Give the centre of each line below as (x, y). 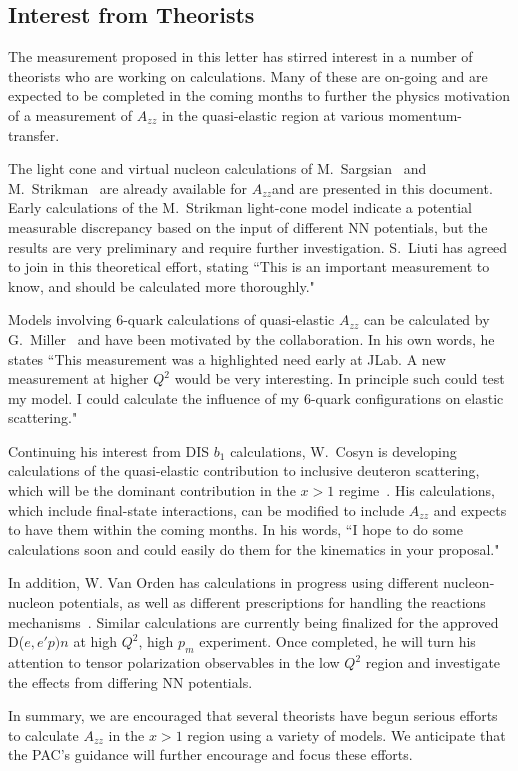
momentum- (425, 114)
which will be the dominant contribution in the (152, 490)
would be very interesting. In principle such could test (339, 378)
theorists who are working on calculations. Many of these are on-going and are (248, 75)
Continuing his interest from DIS (109, 450)
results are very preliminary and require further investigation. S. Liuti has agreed (258, 246)
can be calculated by (426, 319)
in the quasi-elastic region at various (272, 114)
